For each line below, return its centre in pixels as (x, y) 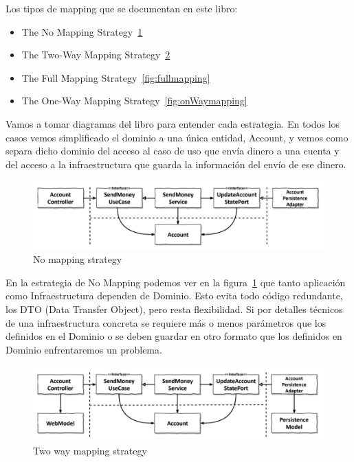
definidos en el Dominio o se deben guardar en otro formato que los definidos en (174, 336)
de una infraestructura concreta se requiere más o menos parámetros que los (166, 322)
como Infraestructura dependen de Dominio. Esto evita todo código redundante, (174, 296)
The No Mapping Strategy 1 (82, 31)
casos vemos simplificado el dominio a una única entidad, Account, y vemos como (177, 137)
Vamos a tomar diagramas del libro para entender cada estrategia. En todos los (173, 123)
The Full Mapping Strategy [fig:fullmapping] (116, 77)
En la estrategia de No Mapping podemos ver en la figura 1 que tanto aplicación (176, 282)
